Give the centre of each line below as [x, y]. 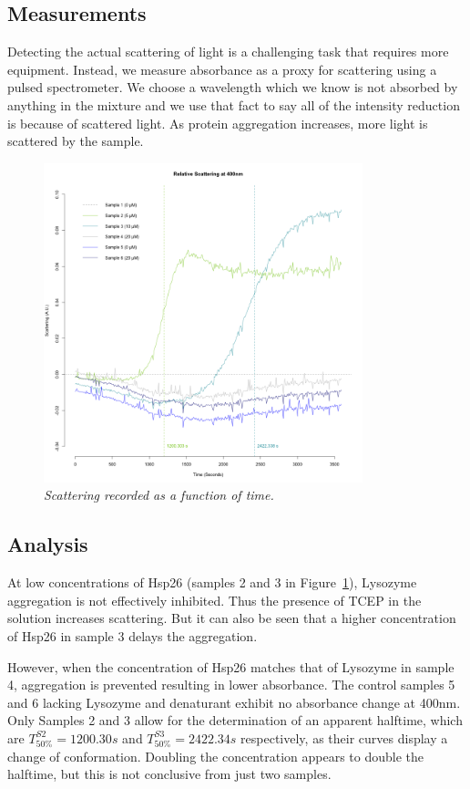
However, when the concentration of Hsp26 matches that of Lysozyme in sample [231, 666]
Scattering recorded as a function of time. [159, 495]
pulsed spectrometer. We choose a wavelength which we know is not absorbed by [233, 87]
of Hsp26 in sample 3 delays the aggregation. [133, 635]
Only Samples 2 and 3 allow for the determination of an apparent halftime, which [235, 720]
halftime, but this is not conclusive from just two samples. [169, 774]
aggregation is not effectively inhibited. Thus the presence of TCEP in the [215, 600]
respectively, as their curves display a [344, 737]
